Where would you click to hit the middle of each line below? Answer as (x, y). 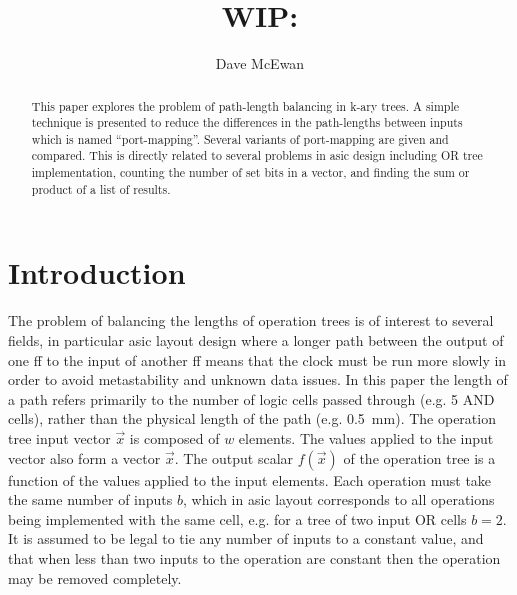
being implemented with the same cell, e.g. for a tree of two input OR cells (237, 518)
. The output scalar (234, 457)
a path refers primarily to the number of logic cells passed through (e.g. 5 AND (251, 398)
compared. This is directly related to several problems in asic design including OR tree (257, 155)
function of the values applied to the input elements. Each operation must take (250, 479)
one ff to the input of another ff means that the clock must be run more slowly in (257, 359)
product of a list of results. (101, 188)
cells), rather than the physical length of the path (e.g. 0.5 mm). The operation (252, 418)
